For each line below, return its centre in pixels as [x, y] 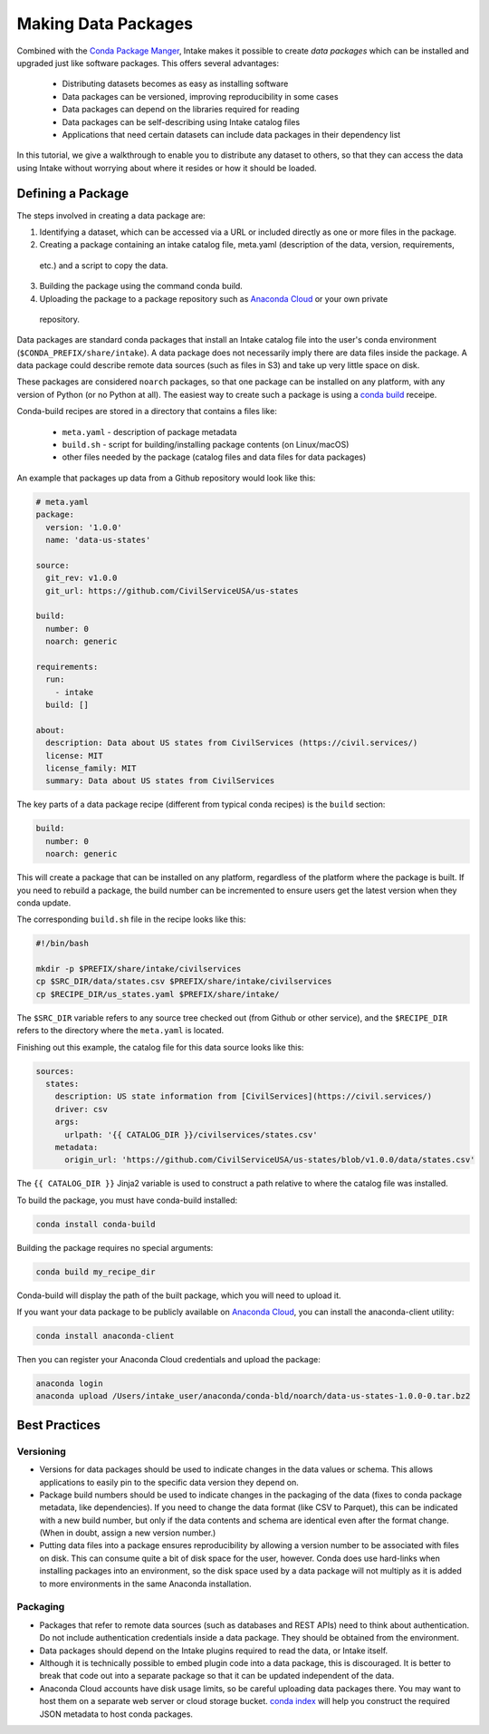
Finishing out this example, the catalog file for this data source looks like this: [160, 1047]
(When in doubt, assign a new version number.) [128, 1533]
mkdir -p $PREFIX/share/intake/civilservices [139, 969]
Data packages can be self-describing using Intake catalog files [181, 121]
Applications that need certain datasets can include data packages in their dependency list [231, 134]
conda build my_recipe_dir [96, 1272]
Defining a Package [73, 194]
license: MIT [74, 756]
